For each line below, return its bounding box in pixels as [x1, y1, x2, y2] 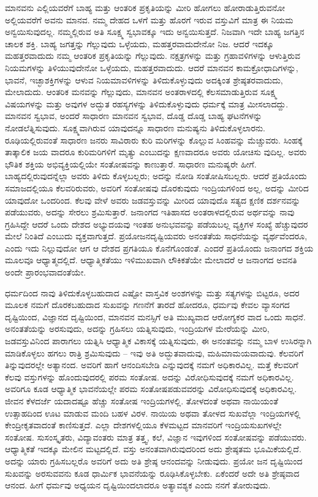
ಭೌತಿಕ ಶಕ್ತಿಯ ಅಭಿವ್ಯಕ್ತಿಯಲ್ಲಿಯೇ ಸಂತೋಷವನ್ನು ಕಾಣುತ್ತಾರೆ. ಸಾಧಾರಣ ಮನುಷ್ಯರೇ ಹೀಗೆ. [5, 157, 257, 170]
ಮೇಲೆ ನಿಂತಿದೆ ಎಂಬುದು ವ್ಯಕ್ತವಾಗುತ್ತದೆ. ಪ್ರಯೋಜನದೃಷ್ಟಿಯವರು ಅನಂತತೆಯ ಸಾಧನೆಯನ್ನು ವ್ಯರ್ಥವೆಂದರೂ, [5, 229, 308, 242]
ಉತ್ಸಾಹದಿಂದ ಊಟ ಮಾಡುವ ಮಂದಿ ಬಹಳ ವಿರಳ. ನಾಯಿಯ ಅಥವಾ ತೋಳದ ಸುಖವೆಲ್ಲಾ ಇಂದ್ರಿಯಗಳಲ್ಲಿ [5, 406, 301, 419]
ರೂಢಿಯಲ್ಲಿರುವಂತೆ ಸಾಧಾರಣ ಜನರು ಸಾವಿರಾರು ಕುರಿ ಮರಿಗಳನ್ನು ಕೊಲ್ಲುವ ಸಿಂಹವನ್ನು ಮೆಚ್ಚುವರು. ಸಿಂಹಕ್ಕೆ [5, 133, 303, 146]
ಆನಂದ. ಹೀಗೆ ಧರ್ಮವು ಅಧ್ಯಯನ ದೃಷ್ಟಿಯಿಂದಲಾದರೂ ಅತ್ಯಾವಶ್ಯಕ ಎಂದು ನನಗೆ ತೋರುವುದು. [5, 479, 271, 491]
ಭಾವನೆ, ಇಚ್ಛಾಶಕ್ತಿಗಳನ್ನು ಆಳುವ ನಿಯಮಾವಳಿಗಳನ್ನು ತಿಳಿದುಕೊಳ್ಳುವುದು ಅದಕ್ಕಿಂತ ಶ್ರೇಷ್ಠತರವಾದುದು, [5, 73, 283, 86]
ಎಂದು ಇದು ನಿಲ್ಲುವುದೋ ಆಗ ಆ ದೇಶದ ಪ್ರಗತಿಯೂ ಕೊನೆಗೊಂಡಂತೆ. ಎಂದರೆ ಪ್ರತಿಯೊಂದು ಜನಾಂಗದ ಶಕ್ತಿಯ [5, 241, 314, 254]
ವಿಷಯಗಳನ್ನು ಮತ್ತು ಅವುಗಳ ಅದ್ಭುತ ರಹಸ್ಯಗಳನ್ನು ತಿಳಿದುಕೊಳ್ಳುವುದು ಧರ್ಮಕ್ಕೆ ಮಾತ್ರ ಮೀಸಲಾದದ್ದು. [5, 97, 289, 110]
